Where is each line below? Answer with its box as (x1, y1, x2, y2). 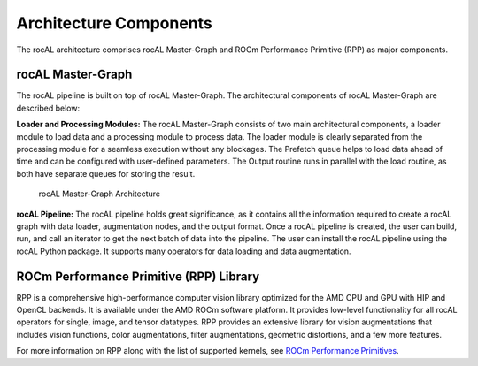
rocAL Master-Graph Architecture (38, 188, 161, 199)
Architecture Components (16, 13, 212, 33)
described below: (16, 103, 80, 113)
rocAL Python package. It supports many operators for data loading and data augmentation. (16, 246, 351, 256)
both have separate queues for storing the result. (16, 168, 196, 179)
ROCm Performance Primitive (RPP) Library (16, 269, 260, 284)
